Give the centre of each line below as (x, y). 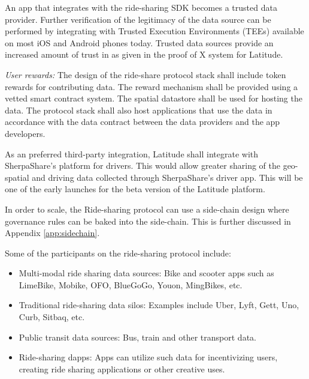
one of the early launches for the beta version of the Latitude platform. (135, 189)
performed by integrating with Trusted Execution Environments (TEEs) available (154, 31)
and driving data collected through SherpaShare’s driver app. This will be (167, 177)
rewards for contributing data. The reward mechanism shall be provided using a (152, 86)
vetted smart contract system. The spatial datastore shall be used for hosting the (154, 98)
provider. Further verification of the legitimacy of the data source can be (138, 19)
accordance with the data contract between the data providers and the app (143, 122)
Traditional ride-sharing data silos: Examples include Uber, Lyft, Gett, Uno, (159, 305)
